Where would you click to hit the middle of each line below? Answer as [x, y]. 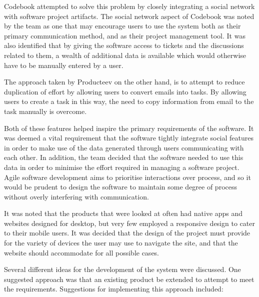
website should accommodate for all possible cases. [82, 252]
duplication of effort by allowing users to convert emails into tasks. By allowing [125, 91]
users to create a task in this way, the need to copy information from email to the [129, 101]
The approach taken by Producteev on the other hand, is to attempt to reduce [124, 82]
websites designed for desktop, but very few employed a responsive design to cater [129, 223]
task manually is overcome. [45, 111]
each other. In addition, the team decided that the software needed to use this [124, 157]
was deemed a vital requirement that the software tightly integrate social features [129, 138]
